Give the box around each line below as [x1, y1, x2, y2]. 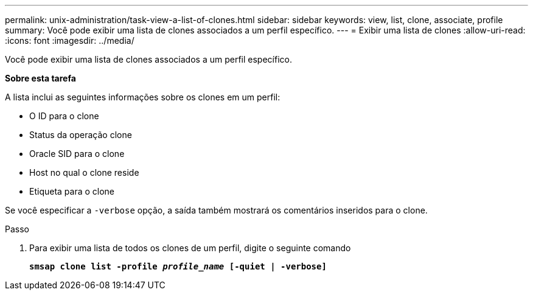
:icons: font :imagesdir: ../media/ [5, 35, 134, 46]
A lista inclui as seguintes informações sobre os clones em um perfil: [5, 92, 280, 102]
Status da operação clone [29, 130, 132, 140]
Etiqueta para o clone [29, 186, 115, 196]
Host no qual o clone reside [29, 167, 139, 178]
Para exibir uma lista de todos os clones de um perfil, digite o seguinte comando [29, 243, 351, 253]
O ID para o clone [29, 111, 99, 121]
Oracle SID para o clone [29, 148, 125, 159]
